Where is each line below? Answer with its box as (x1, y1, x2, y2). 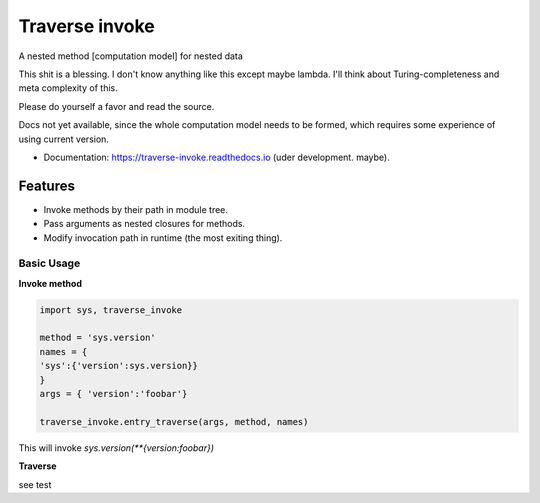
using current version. (18, 133, 110, 145)
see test (18, 478, 52, 490)
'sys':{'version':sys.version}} (39, 360, 199, 372)
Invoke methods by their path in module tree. (43, 203, 229, 215)
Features (18, 177, 75, 194)
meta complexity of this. (18, 82, 119, 94)
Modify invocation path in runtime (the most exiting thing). (43, 231, 283, 244)
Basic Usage (18, 256, 81, 270)
